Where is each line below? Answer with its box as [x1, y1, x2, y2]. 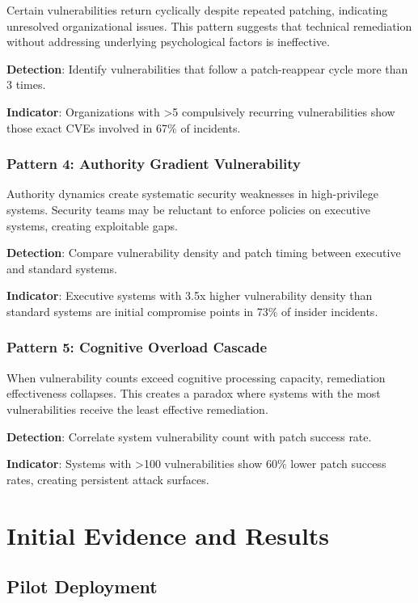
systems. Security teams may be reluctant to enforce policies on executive [6, 200, 370, 217]
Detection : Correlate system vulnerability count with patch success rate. [6, 428, 372, 445]
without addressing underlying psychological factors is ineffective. [6, 33, 330, 50]
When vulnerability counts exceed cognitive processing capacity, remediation [6, 369, 386, 386]
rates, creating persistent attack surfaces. [6, 470, 209, 487]
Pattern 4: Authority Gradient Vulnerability [6, 154, 301, 174]
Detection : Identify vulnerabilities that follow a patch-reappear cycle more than [6, 60, 408, 77]
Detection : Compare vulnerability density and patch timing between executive [6, 244, 401, 261]
